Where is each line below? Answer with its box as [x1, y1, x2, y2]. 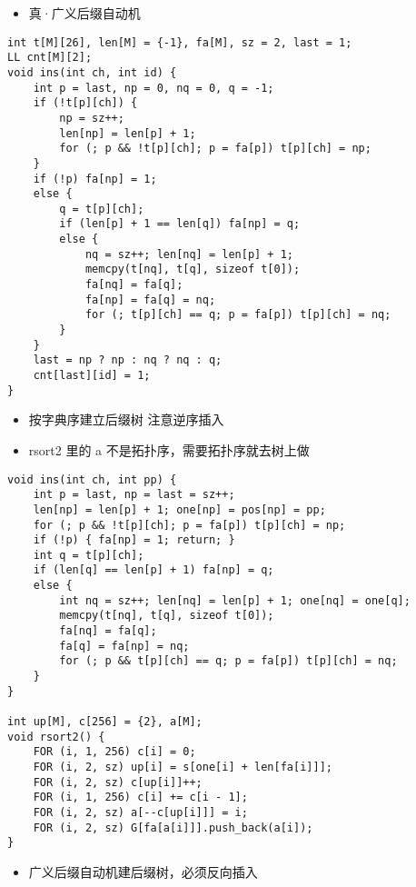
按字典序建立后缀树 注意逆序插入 [28, 410, 224, 429]
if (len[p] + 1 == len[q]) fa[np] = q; [59, 217, 301, 231]
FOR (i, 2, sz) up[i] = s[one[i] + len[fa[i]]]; [33, 761, 332, 773]
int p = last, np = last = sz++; [33, 488, 235, 502]
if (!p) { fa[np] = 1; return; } [33, 533, 235, 547]
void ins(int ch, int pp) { [7, 473, 177, 486]
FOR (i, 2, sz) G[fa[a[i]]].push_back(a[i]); [33, 821, 313, 834]
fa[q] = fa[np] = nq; [59, 639, 190, 653]
